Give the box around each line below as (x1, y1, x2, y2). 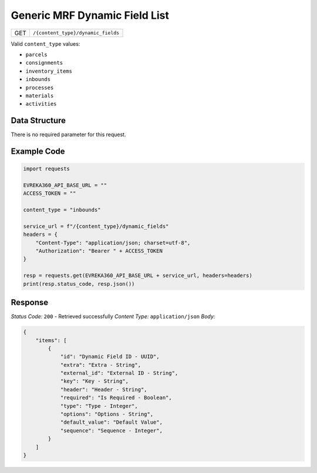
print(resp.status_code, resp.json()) (23, 281, 135, 287)
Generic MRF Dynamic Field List (11, 9, 170, 22)
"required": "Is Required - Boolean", (60, 394, 173, 401)
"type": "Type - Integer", (60, 403, 138, 409)
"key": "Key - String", (60, 378, 129, 384)
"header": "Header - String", (60, 386, 147, 393)
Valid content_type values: (11, 40, 80, 47)
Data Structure (11, 116, 66, 126)
